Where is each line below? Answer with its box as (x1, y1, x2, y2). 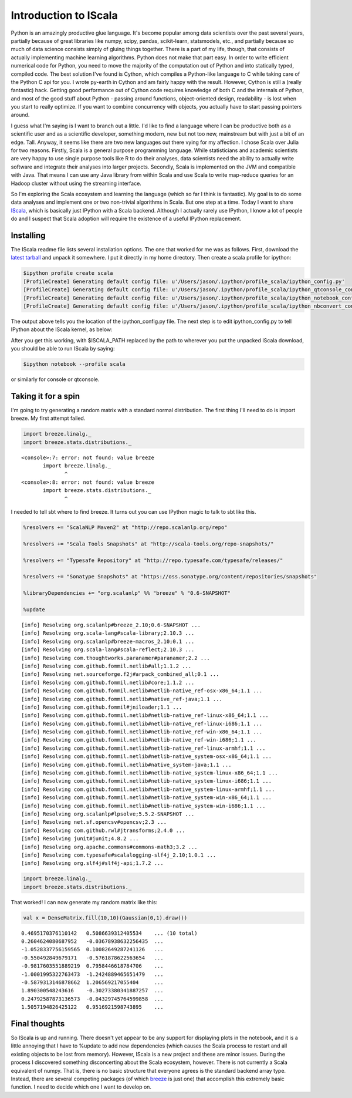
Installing (11, 230, 46, 240)
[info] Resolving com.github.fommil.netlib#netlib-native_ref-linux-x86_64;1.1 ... (21, 712, 269, 719)
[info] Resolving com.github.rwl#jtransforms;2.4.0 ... (21, 827, 185, 834)
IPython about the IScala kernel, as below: (11, 326, 113, 333)
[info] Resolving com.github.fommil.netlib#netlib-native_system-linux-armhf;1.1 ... (21, 786, 275, 793)
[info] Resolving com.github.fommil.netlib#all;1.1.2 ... (21, 662, 192, 669)
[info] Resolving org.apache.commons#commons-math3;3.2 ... (21, 843, 198, 850)
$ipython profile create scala (23, 270, 114, 277)
